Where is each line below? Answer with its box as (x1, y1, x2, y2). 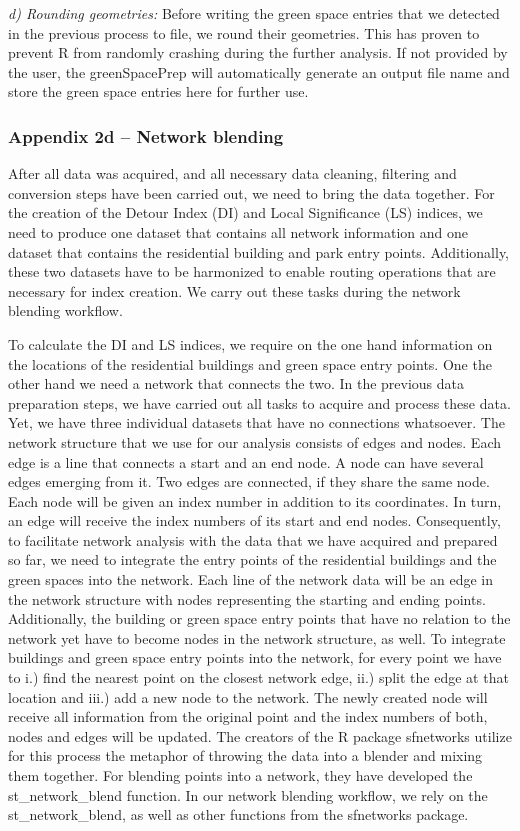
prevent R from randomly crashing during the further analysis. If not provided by (8, 42, 508, 63)
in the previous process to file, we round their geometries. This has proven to (8, 22, 480, 43)
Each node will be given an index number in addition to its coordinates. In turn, (8, 490, 502, 511)
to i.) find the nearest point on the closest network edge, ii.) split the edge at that (8, 667, 509, 688)
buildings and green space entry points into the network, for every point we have (8, 647, 502, 668)
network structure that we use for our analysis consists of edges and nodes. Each (8, 431, 501, 452)
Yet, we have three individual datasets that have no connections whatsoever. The (8, 412, 505, 433)
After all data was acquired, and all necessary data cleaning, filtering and (8, 163, 457, 184)
